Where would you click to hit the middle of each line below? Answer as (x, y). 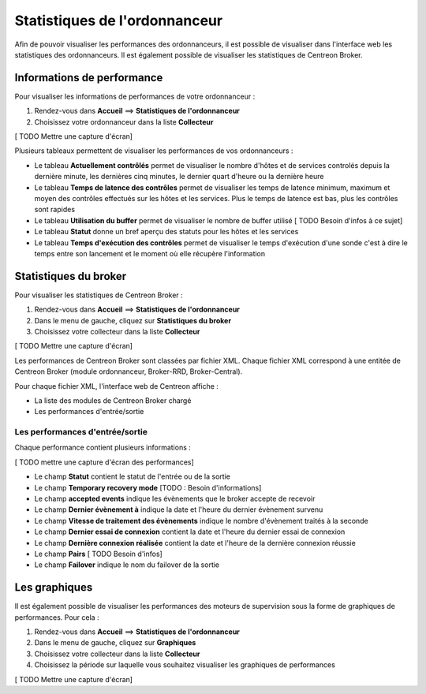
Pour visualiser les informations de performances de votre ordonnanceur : (135, 96)
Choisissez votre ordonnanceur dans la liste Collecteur (124, 121)
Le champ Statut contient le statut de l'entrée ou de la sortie (132, 476)
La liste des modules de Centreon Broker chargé (113, 400)
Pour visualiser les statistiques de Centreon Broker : (99, 295)
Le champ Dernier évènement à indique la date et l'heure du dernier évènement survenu (179, 509)
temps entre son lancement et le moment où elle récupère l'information (150, 253)
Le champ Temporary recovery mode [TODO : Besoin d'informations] (148, 487)
